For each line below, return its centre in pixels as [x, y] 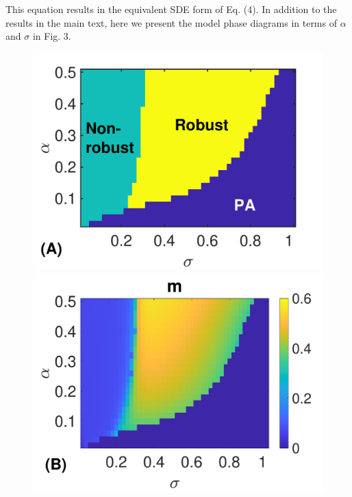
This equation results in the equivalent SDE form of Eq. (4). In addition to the [171, 9]
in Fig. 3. [52, 36]
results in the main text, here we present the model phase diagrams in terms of [171, 22]
